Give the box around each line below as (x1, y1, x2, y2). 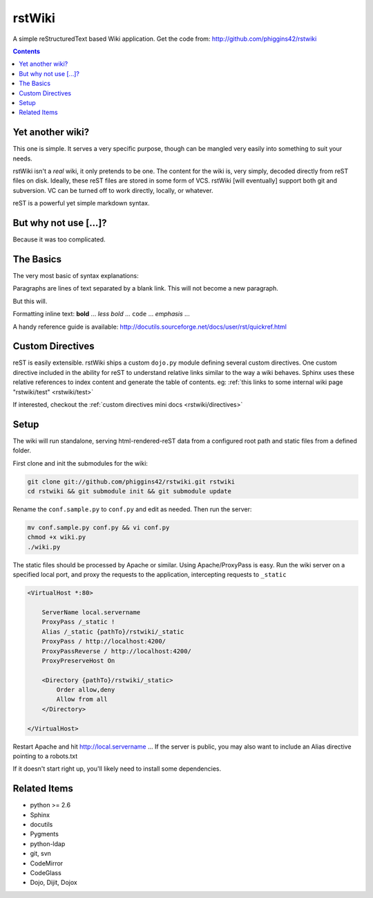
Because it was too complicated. (12, 235, 106, 244)
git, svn (30, 850, 52, 858)
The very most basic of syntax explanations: (12, 271, 139, 280)
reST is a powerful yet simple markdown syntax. (12, 199, 150, 208)
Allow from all (56, 695, 108, 704)
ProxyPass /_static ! (41, 618, 115, 626)
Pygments (30, 830, 59, 839)
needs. (12, 154, 32, 163)
